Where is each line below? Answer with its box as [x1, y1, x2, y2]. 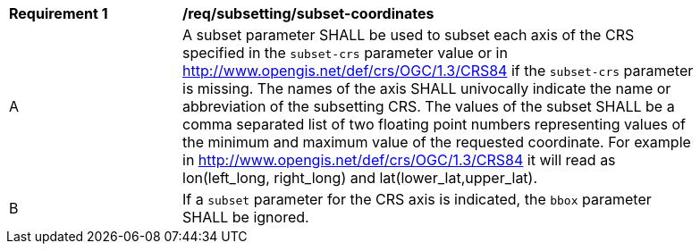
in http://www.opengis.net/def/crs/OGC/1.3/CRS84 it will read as [182, 151, 616, 169]
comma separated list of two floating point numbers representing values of [182, 115, 686, 133]
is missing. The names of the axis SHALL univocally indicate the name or [182, 79, 671, 97]
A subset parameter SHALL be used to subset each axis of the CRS [182, 26, 635, 44]
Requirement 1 [9, 4, 108, 22]
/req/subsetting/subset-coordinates [182, 4, 434, 22]
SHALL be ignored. [182, 208, 309, 226]
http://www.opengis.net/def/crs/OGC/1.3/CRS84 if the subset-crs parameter [182, 62, 694, 79]
